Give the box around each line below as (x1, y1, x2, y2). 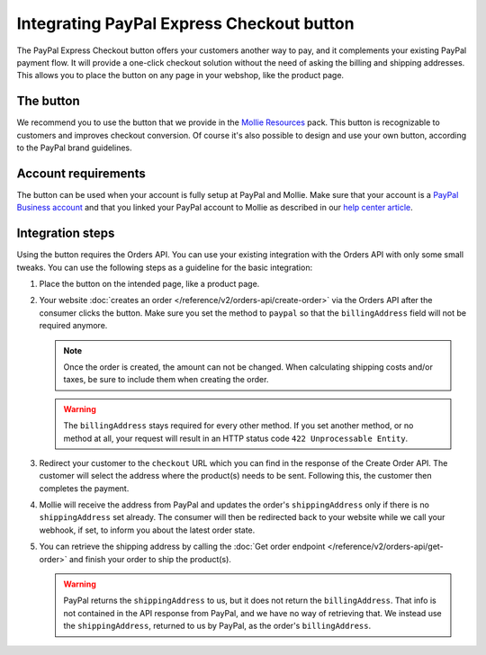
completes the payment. (39, 482, 130, 494)
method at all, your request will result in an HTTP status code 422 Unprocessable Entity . (63, 433, 409, 444)
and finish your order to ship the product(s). (68, 553, 231, 564)
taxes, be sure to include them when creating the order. (63, 374, 269, 385)
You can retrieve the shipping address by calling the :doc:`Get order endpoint (39, 541, 326, 552)
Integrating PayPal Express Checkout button (16, 13, 355, 33)
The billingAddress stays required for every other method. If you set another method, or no (63, 420, 414, 431)
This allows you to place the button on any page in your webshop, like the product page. (16, 70, 345, 81)
